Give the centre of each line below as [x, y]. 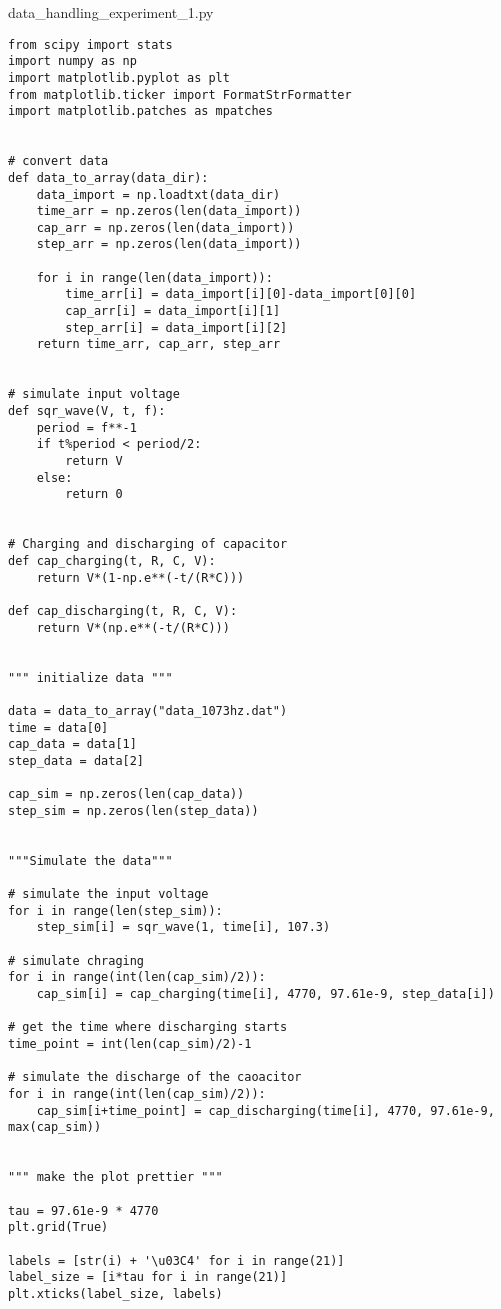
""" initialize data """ [90, 677]
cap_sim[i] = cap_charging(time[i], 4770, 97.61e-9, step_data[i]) [265, 994]
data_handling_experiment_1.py [111, 12]
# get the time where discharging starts [148, 1027]
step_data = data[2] [76, 760]
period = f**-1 [86, 427]
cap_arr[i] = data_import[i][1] [173, 311]
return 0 [94, 494]
